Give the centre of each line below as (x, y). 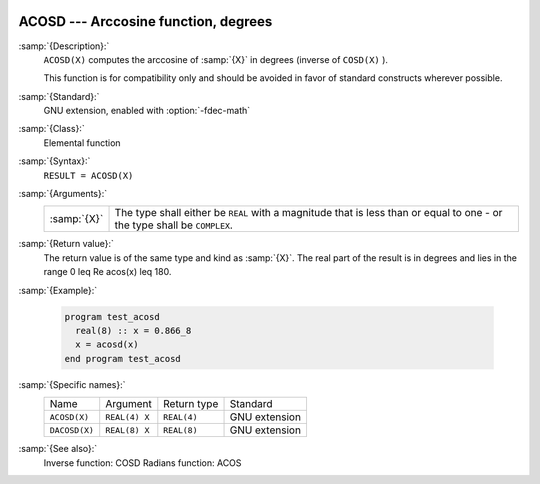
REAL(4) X (127, 416)
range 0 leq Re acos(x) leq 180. (107, 272)
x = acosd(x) (107, 344)
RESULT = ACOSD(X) (88, 175)
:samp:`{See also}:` (58, 449)
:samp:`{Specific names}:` (72, 384)
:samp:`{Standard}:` (59, 96)
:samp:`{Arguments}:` (63, 194)
